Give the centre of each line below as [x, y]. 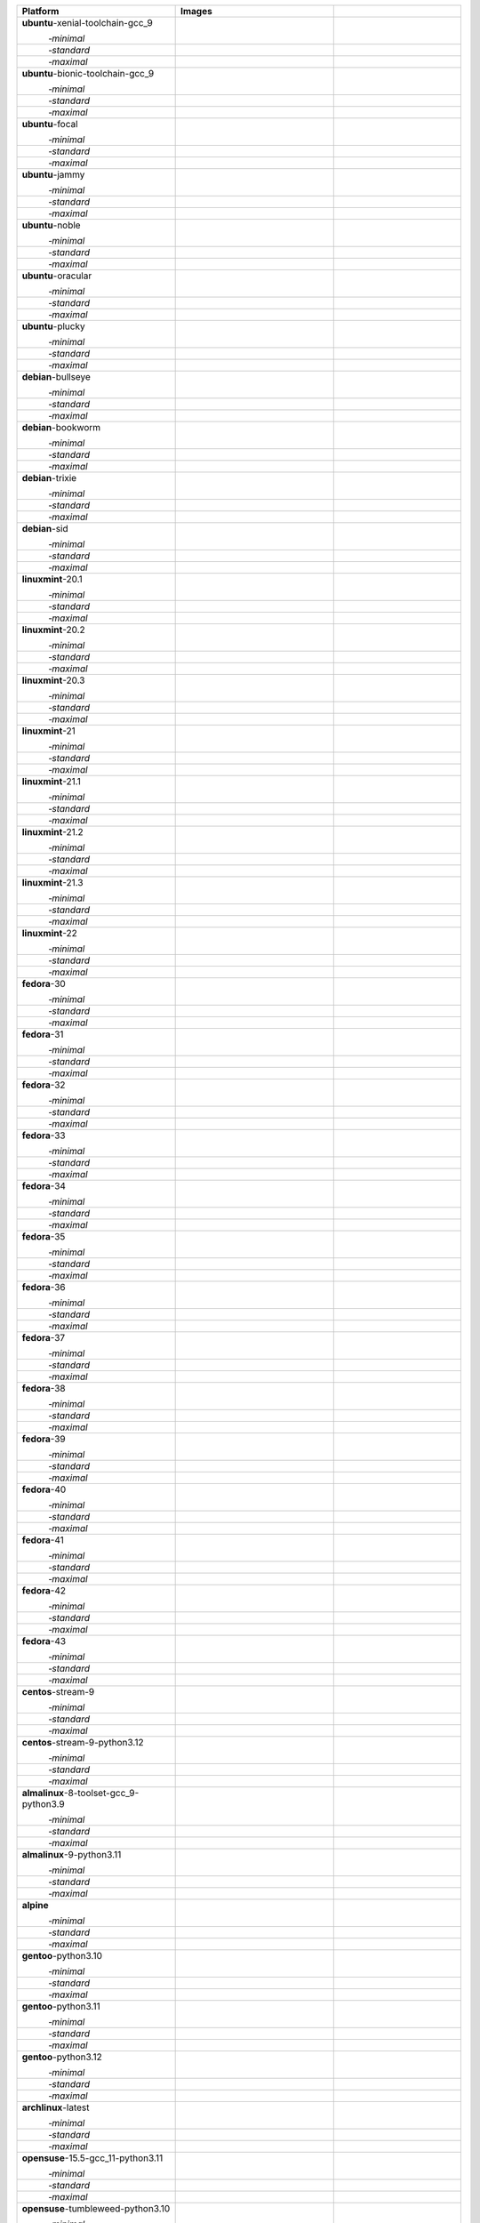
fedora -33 [44, 1136]
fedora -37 [44, 1338]
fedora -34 [44, 1186]
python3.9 [44, 1804]
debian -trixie [49, 478]
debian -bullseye [56, 377]
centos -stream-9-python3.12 [83, 1742]
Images [196, 11]
